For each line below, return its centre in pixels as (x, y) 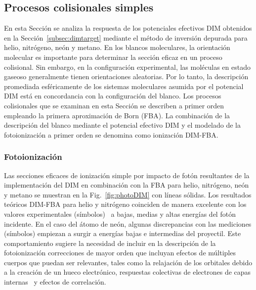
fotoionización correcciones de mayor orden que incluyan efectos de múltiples (120, 253)
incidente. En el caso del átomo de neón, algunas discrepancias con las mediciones (128, 223)
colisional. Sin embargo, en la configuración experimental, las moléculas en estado (127, 67)
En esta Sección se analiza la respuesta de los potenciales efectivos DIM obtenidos (128, 28)
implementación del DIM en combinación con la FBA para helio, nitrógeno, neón (127, 185)
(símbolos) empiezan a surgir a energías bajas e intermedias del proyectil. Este (123, 233)
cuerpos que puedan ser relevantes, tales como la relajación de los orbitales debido (128, 262)
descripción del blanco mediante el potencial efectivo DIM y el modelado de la (123, 125)
